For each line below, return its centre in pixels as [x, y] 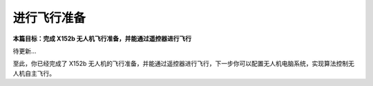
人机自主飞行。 [34, 73]
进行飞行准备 [49, 18]
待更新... [25, 51]
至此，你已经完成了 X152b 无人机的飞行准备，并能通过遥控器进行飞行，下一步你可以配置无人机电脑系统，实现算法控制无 [184, 64]
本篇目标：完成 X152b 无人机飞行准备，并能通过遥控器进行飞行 [102, 39]
